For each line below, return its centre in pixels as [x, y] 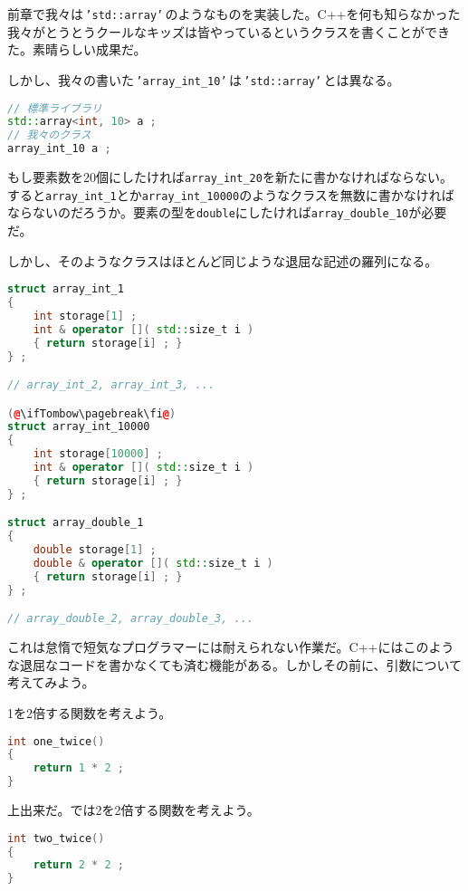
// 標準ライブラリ [55, 108]
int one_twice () [56, 741]
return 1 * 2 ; [78, 768]
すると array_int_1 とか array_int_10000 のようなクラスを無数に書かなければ [231, 194]
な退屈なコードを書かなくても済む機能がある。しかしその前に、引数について [235, 664]
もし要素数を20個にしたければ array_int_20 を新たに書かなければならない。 [230, 177]
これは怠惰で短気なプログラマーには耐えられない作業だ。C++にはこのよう [231, 647]
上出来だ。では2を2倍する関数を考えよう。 [134, 810]
